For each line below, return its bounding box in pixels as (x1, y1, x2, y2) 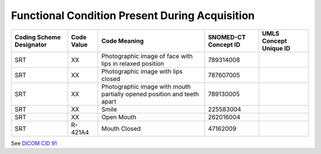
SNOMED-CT (208, 33, 246, 41)
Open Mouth (101, 113, 137, 121)
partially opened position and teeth (101, 90, 199, 98)
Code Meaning (101, 36, 144, 45)
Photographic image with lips (101, 67, 183, 76)
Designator (14, 40, 47, 49)
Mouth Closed (101, 124, 141, 133)
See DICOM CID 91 (11, 140, 58, 147)
